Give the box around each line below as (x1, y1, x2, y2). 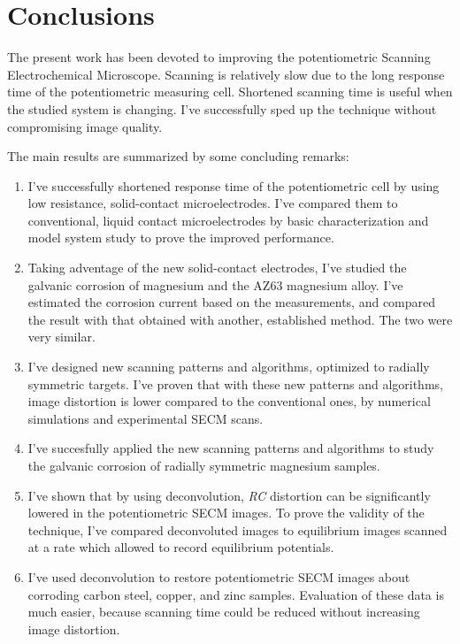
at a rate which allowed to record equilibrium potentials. (27, 538, 334, 556)
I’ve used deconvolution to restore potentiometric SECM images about (27, 567, 410, 586)
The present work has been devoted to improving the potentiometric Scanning (7, 48, 431, 66)
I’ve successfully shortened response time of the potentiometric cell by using (27, 176, 440, 195)
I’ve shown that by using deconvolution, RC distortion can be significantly (27, 486, 431, 504)
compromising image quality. (7, 117, 163, 135)
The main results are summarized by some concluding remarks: (7, 147, 349, 165)
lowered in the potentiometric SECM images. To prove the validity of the (27, 503, 425, 522)
